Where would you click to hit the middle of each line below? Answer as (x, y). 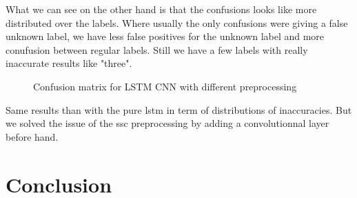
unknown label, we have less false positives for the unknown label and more (165, 36)
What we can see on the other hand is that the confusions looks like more (161, 9)
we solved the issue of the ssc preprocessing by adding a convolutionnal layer (167, 123)
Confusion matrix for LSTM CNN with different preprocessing (165, 86)
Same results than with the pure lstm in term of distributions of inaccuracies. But (179, 109)
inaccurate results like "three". (69, 63)
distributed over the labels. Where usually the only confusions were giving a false (177, 22)
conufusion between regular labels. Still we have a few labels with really (157, 49)
